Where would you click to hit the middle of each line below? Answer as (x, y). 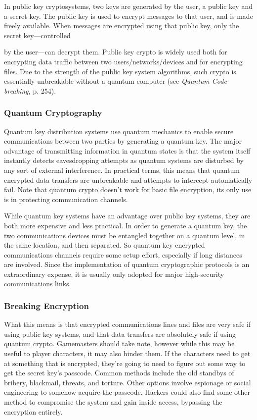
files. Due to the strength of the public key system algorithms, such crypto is (120, 71)
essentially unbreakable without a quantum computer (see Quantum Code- (117, 81)
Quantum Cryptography (53, 113)
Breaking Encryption (46, 305)
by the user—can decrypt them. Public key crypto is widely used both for (116, 52)
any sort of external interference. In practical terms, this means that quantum (122, 170)
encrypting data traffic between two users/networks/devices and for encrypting (123, 61)
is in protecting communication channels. (66, 199)
